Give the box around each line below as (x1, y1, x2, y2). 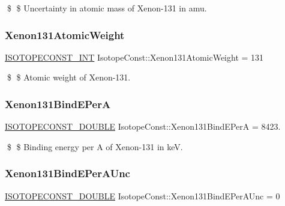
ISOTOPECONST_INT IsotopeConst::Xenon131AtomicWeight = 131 (5, 50, 264, 63)
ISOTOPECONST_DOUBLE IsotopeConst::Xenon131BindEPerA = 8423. (5, 120, 281, 133)
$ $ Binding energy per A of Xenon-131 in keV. (7, 140, 183, 153)
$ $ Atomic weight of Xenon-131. (7, 71, 131, 83)
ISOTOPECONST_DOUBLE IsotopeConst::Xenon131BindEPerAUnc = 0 (5, 189, 280, 202)
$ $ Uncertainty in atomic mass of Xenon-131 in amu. (7, 2, 207, 14)
